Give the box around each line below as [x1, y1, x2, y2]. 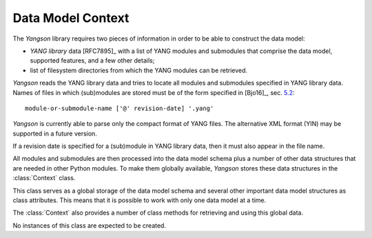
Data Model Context [12, 10, 130, 25]
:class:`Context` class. [12, 174, 76, 182]
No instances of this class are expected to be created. [12, 221, 167, 230]
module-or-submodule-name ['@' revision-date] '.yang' [25, 104, 214, 112]
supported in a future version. [12, 129, 98, 138]
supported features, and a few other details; [30, 56, 155, 65]
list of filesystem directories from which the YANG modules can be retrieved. [30, 66, 248, 74]
